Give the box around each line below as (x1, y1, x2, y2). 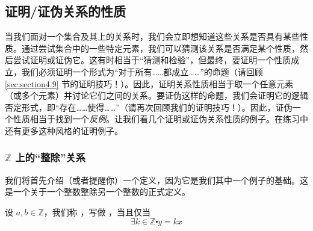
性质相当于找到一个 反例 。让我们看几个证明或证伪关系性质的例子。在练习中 (13, 112, 308, 125)
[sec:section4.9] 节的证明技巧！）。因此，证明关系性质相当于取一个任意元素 (5, 77, 294, 90)
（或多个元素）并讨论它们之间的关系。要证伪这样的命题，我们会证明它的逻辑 (5, 89, 308, 102)
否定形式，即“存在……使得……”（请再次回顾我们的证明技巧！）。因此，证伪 (5, 100, 293, 113)
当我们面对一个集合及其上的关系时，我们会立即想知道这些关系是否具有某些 (5, 30, 300, 43)
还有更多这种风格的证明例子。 (5, 124, 123, 137)
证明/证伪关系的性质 (5, 2, 126, 20)
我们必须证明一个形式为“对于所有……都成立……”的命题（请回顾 (21, 65, 263, 78)
